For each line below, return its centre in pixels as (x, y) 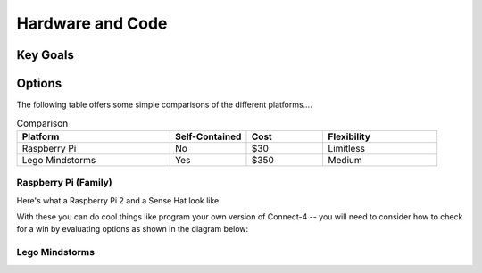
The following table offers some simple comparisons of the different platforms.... (164, 105)
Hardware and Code (92, 23)
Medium (345, 160)
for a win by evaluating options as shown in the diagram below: (133, 229)
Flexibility (349, 136)
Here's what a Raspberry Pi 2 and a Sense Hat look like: (119, 200)
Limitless (347, 148)
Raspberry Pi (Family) (64, 183)
